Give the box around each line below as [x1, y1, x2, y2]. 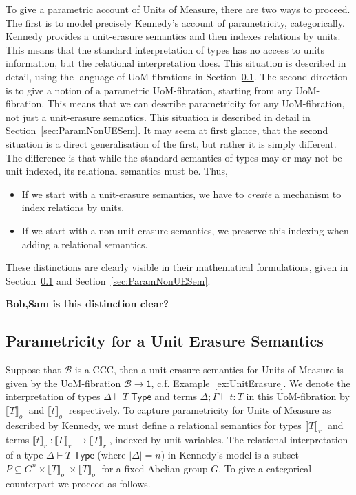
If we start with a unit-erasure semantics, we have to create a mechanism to [21, 186, 342, 201]
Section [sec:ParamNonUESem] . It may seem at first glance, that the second [6, 123, 328, 137]
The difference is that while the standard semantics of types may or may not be [6, 150, 342, 164]
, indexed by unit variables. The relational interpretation [109, 432, 348, 447]
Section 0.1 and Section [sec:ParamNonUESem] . [6, 273, 211, 287]
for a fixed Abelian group [101, 461, 208, 475]
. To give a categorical [218, 461, 312, 475]
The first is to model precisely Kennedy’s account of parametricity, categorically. [6, 15, 345, 30]
